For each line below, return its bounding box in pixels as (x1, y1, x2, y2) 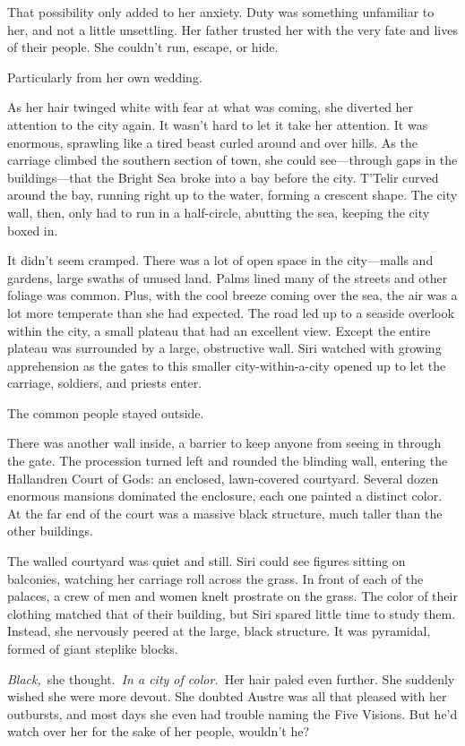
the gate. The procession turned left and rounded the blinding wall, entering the (7, 451, 448, 470)
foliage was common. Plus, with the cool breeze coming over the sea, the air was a (7, 286, 458, 304)
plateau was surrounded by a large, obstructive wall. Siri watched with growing (7, 339, 442, 357)
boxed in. (7, 220, 58, 239)
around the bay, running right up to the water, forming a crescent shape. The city (7, 185, 458, 204)
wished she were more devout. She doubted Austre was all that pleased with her (7, 687, 447, 706)
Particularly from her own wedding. (7, 67, 202, 86)
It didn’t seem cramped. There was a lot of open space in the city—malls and (7, 251, 434, 270)
